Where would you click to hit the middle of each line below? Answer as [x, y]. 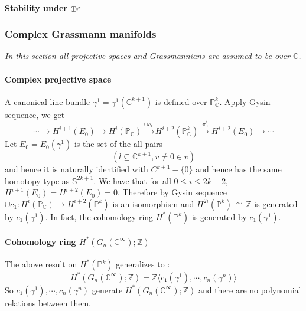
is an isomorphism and [153, 203]
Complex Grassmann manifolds [81, 34]
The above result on [41, 264]
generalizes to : [143, 264]
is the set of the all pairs [118, 144]
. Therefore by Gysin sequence [172, 192]
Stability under [36, 7]
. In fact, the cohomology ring [99, 216]
